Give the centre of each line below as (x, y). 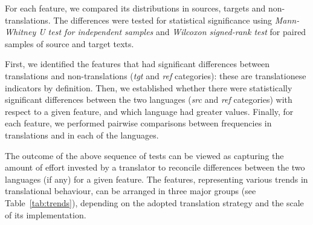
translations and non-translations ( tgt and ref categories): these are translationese (156, 75)
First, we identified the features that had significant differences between (137, 64)
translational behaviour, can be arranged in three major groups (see (131, 191)
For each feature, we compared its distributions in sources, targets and (135, 8)
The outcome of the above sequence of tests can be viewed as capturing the (144, 155)
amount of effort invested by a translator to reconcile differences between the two (155, 167)
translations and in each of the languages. (82, 135)
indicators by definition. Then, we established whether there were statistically (149, 87)
